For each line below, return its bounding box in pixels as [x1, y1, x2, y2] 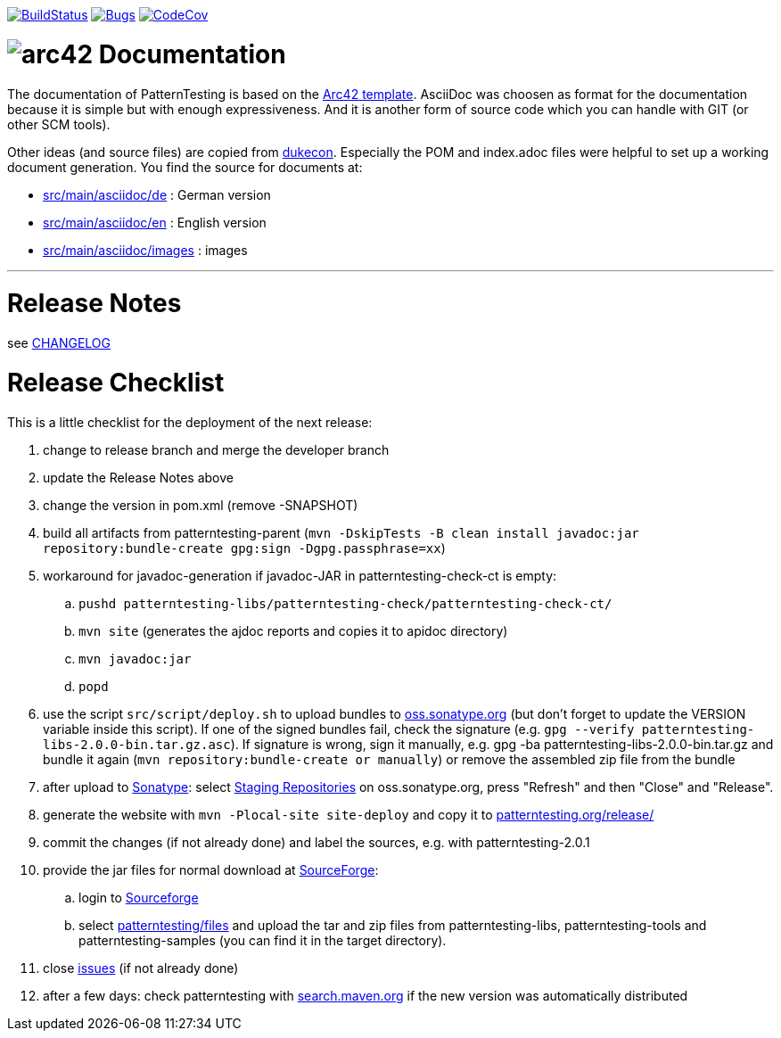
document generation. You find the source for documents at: [7, 159, 363, 175]
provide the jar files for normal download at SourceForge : [43, 861, 379, 877]
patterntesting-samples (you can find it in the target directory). [78, 932, 447, 948]
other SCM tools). [7, 116, 111, 132]
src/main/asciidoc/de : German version [43, 186, 271, 202]
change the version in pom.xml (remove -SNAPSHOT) [43, 497, 358, 513]
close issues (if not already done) [43, 960, 239, 976]
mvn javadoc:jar [78, 651, 192, 666]
